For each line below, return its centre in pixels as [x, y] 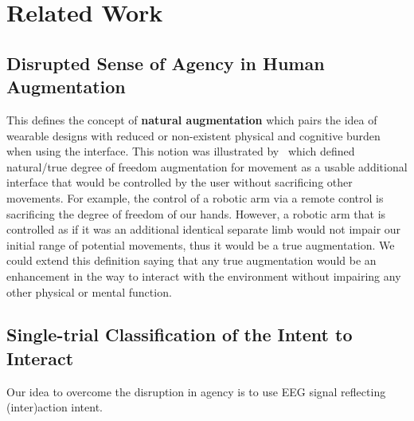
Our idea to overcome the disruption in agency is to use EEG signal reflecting [196, 391]
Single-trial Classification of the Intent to [180, 334]
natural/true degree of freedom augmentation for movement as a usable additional [207, 166]
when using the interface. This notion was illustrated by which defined [181, 151]
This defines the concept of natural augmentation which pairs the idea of [192, 119]
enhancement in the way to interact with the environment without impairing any [204, 275]
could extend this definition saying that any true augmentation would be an [191, 260]
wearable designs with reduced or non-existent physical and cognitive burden [193, 135]
